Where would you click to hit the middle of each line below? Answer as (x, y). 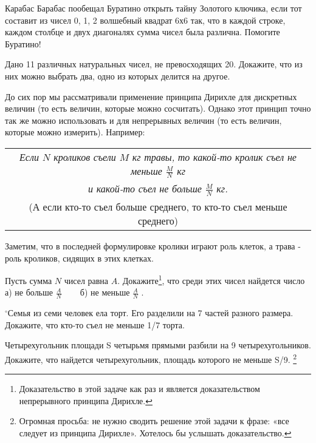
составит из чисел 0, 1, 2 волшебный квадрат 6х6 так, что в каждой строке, (145, 20)
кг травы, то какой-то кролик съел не (214, 157)
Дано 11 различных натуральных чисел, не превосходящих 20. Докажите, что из (154, 64)
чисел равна (86, 280)
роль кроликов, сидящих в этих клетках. (79, 258)
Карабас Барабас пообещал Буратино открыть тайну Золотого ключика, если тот (153, 8)
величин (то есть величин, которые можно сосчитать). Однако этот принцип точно (158, 108)
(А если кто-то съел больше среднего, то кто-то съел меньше (158, 206)
